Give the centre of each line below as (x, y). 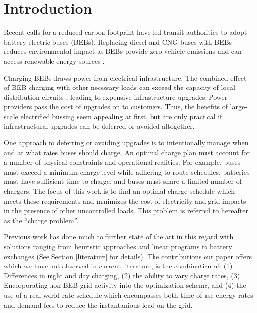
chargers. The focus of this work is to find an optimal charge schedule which (120, 191)
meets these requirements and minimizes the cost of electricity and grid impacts (125, 201)
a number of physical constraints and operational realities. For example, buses (122, 162)
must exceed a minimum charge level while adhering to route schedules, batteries (127, 171)
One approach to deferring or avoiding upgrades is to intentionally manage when (126, 143)
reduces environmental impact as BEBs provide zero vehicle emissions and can (123, 51)
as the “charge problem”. (41, 220)
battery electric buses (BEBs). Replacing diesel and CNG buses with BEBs (118, 41)
